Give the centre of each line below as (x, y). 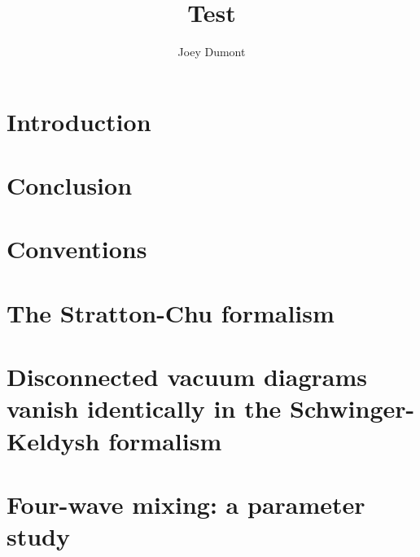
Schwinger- (352, 408)
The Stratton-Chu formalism (171, 312)
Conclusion (70, 185)
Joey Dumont (212, 52)
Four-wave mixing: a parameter (186, 504)
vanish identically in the (144, 408)
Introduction (79, 121)
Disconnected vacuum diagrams (187, 377)
